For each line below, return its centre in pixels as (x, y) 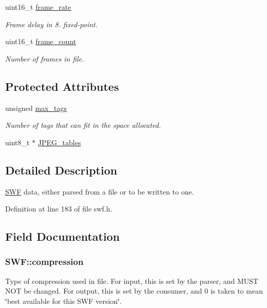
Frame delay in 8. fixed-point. (52, 24)
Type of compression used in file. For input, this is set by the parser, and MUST (132, 281)
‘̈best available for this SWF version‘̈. (63, 301)
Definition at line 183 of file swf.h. (59, 209)
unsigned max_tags (36, 108)
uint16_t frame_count (41, 41)
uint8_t (17, 142)
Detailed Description (61, 170)
